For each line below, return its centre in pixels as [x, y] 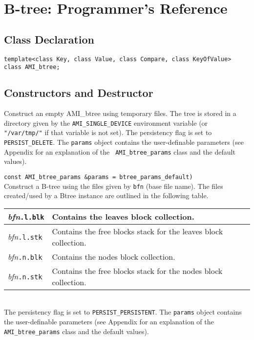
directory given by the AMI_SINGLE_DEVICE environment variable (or [106, 123]
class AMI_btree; [32, 67]
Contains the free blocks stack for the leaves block [138, 231]
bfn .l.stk [25, 237]
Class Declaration [49, 39]
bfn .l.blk [26, 216]
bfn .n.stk [25, 276]
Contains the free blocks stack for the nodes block [137, 271]
